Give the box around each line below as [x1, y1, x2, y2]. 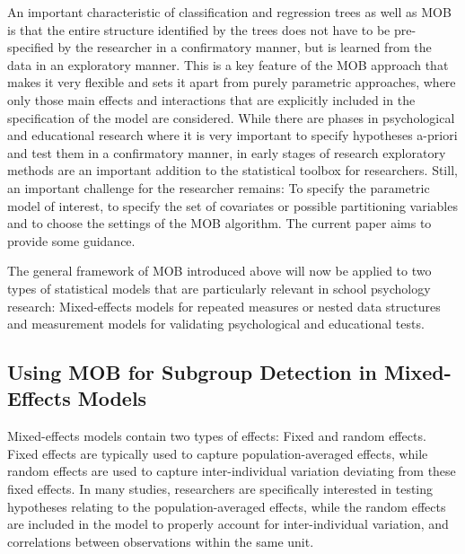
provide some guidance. [7, 231, 136, 250]
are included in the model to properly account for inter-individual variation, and [7, 514, 449, 533]
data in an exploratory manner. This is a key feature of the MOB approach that [7, 55, 449, 74]
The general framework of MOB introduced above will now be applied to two [7, 261, 432, 280]
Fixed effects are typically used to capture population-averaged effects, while [7, 444, 428, 462]
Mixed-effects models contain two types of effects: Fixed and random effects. [7, 426, 426, 445]
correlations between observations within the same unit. [7, 532, 314, 550]
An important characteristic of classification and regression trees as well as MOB [7, 3, 452, 21]
